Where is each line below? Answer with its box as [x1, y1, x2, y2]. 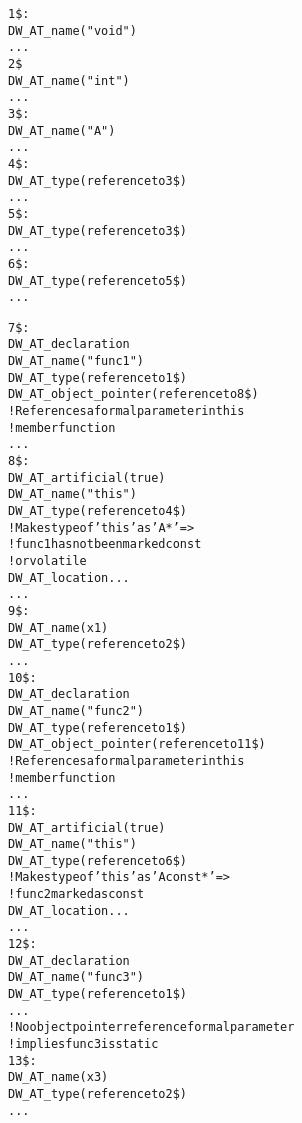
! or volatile [8, 554, 87, 568]
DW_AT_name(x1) [8, 620, 109, 635]
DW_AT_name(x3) [8, 1070, 109, 1085]
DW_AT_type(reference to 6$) [8, 853, 187, 868]
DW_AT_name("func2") [8, 703, 145, 718]
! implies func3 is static [8, 1037, 159, 1052]
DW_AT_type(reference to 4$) [8, 504, 187, 519]
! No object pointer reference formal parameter [8, 1020, 295, 1035]
